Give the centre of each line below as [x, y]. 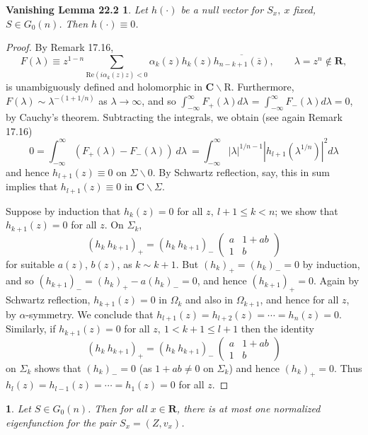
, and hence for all [299, 300]
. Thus [348, 367]
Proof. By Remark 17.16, [60, 47]
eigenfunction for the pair [61, 422]
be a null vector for [222, 9]
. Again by [336, 280]
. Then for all [117, 408]
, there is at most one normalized [248, 408]
